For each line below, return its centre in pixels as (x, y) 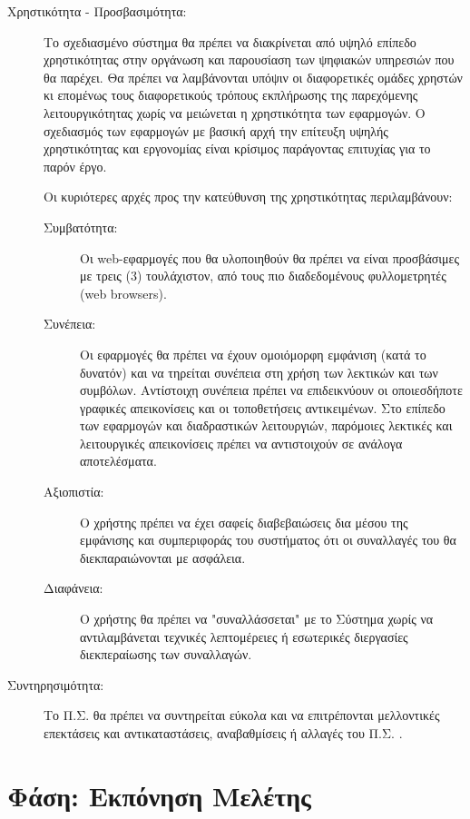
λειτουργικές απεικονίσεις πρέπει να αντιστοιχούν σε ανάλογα (241, 443)
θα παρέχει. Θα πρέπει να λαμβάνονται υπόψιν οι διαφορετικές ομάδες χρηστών (253, 77)
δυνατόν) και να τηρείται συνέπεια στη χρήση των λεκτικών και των (259, 372)
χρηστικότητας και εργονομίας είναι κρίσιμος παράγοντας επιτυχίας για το (237, 148)
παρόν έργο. (75, 166)
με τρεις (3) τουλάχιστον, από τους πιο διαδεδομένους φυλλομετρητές (263, 276)
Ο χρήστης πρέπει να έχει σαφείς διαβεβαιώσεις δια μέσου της (244, 522)
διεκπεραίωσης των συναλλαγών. (166, 654)
